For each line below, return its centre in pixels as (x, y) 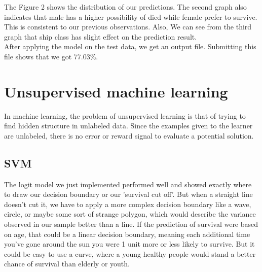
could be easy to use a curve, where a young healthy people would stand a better (130, 253)
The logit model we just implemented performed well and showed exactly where (128, 184)
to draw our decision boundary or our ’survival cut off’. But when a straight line (128, 194)
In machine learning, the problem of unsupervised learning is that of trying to (125, 115)
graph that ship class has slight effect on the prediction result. (101, 36)
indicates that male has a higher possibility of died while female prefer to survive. (131, 16)
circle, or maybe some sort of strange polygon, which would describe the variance (130, 214)
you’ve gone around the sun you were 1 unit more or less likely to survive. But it (129, 244)
